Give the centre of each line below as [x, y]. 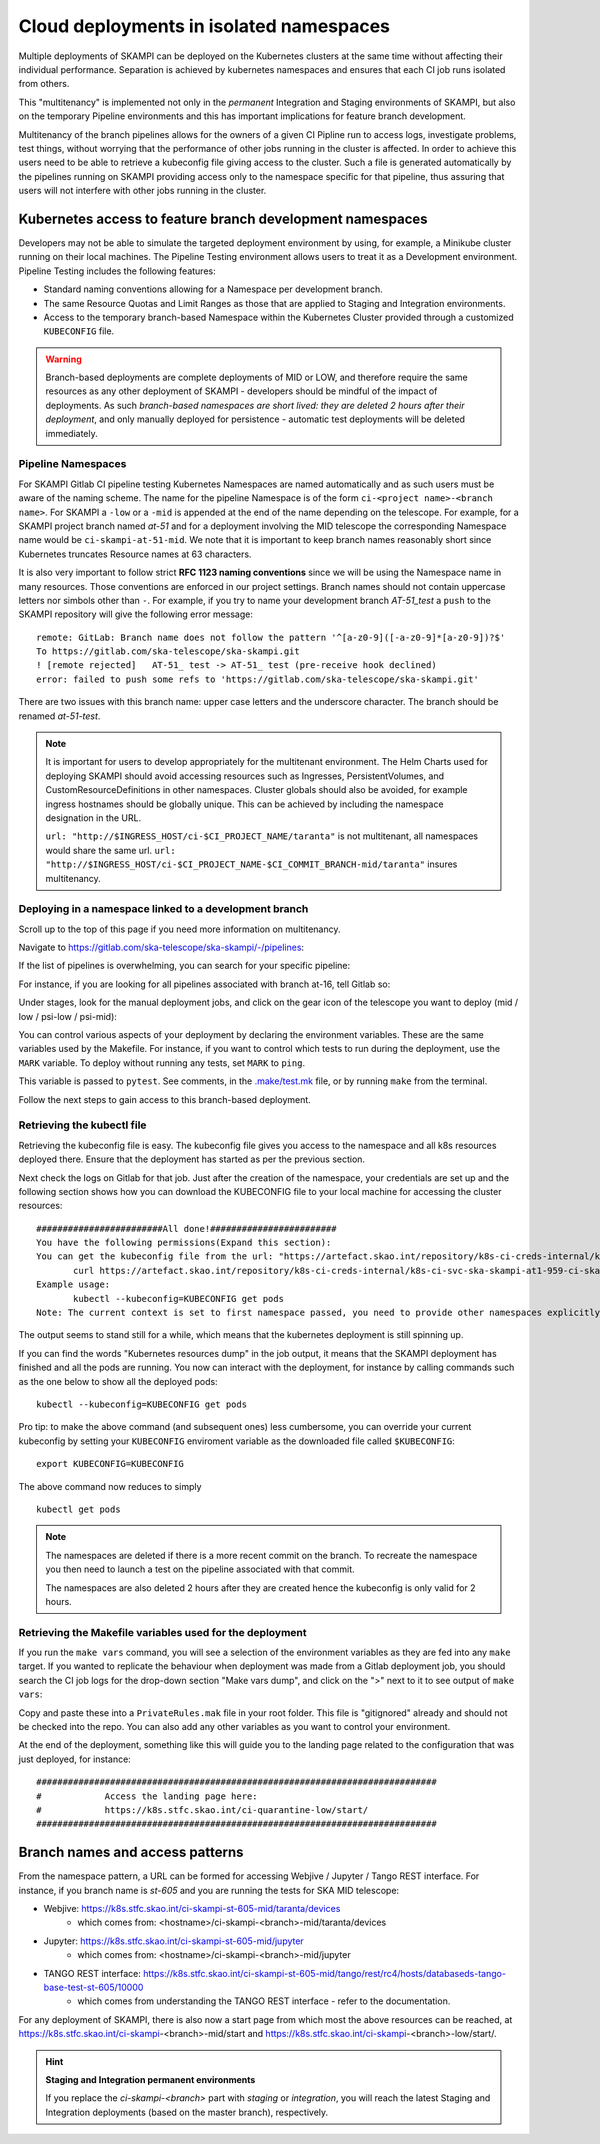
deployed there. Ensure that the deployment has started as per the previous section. [191, 1159]
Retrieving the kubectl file [82, 1125]
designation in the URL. [93, 818]
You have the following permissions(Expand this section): [184, 1243]
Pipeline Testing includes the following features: [117, 271]
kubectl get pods [78, 1509]
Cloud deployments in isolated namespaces [204, 26]
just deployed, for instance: [75, 1759]
